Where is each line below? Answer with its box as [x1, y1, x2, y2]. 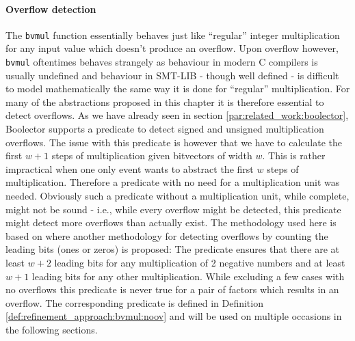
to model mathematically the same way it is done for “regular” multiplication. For [5, 81, 350, 96]
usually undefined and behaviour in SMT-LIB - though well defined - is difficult [5, 68, 339, 82]
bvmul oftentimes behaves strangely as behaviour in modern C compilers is [5, 55, 318, 69]
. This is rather [262, 148, 326, 163]
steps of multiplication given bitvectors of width [51, 148, 252, 163]
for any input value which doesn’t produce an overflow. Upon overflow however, [5, 41, 339, 55]
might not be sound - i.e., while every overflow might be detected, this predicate [5, 202, 341, 216]
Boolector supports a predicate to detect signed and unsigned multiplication [5, 122, 324, 136]
